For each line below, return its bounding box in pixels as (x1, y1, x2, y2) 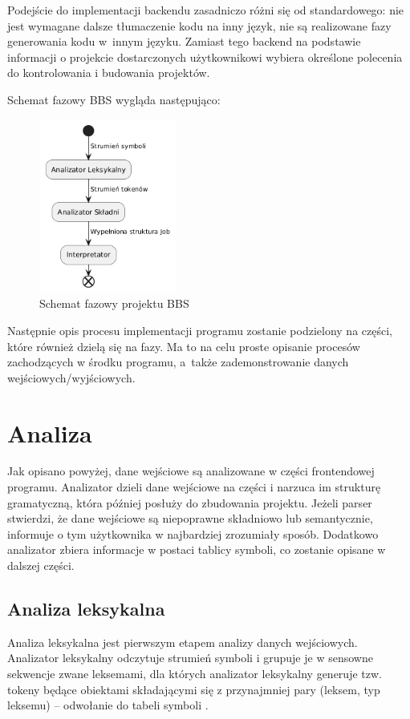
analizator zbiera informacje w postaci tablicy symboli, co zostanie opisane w (7, 541, 386, 558)
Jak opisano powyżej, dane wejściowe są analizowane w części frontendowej (7, 463, 375, 479)
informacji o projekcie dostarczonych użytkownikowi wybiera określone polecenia (7, 48, 403, 65)
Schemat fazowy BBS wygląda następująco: (7, 91, 221, 107)
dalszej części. (7, 557, 75, 574)
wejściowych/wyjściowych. (7, 369, 136, 386)
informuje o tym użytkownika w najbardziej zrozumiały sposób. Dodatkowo (7, 525, 379, 542)
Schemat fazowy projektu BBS (39, 295, 189, 312)
